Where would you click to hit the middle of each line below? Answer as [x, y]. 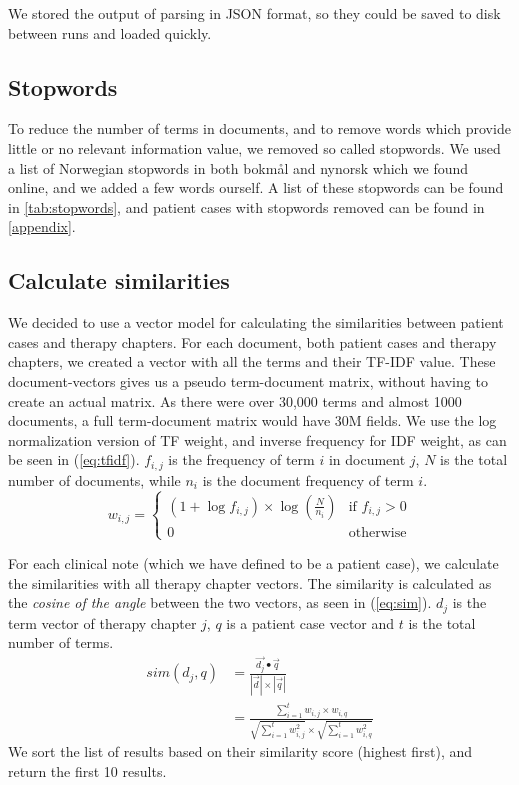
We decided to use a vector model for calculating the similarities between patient [256, 322]
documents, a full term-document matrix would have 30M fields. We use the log [252, 420]
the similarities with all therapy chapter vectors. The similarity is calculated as [250, 582]
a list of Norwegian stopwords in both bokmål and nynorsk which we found [238, 167]
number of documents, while [94, 479]
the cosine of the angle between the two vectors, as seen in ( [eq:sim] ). [220, 602]
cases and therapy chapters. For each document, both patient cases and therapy [252, 341]
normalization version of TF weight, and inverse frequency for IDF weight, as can [257, 439]
